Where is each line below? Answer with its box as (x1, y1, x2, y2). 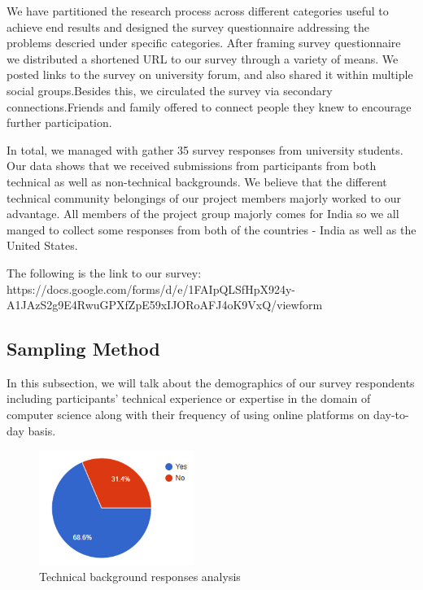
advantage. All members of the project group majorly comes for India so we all (7, 205, 399, 222)
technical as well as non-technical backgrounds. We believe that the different (7, 173, 387, 190)
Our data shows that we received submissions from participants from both (7, 157, 377, 174)
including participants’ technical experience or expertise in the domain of (7, 390, 371, 407)
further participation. (7, 114, 112, 131)
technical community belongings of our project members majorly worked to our (7, 189, 401, 206)
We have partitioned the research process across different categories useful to (7, 2, 389, 19)
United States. (7, 237, 78, 254)
